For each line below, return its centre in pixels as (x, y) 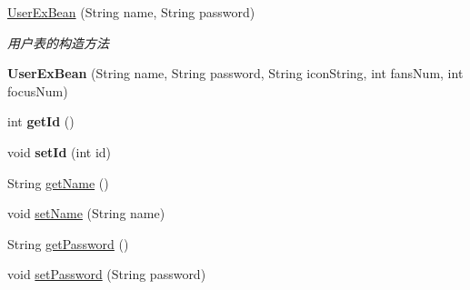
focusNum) (38, 90)
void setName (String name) (86, 213)
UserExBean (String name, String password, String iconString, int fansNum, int (235, 73)
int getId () (41, 121)
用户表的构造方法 (58, 42)
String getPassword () (68, 243)
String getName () (58, 182)
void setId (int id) (60, 151)
